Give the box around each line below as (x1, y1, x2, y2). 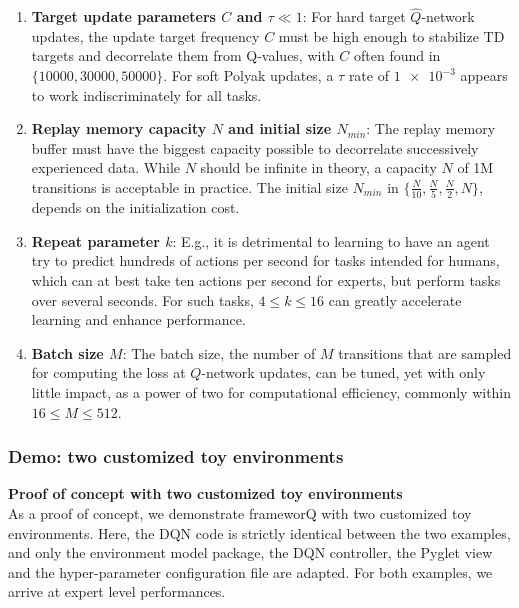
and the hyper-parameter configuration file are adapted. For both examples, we (8, 561, 493, 582)
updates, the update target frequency (31, 25, 260, 46)
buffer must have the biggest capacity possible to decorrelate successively (31, 137, 479, 158)
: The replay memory (366, 118, 496, 139)
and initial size (228, 118, 332, 139)
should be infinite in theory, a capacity (200, 157, 437, 178)
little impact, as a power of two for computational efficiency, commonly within (31, 382, 512, 403)
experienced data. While (31, 157, 181, 178)
